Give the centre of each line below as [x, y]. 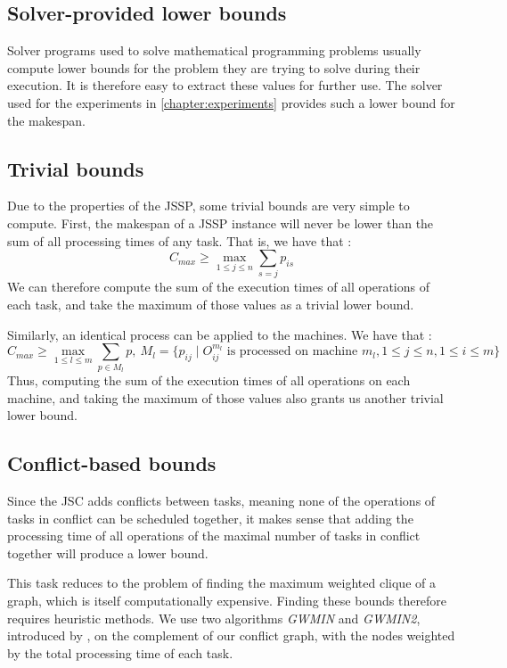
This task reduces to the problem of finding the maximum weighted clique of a [221, 583]
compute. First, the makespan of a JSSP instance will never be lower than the [221, 223]
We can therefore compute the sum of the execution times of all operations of [218, 287]
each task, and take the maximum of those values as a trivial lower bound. [211, 305]
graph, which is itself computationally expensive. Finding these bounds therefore [227, 600]
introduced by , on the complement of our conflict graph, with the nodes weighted [231, 635]
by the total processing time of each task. [120, 652]
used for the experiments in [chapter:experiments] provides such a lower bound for [231, 102]
